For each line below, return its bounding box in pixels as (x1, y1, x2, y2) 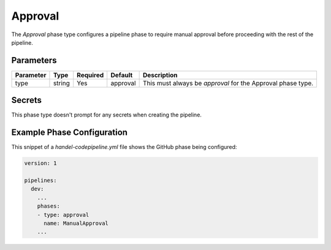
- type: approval (37, 211, 89, 218)
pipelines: (24, 177, 57, 184)
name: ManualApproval (44, 219, 108, 227)
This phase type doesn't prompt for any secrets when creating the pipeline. (11, 111, 202, 119)
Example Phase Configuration (11, 127, 128, 138)
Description (142, 70, 178, 79)
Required (77, 70, 104, 79)
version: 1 (24, 160, 57, 167)
